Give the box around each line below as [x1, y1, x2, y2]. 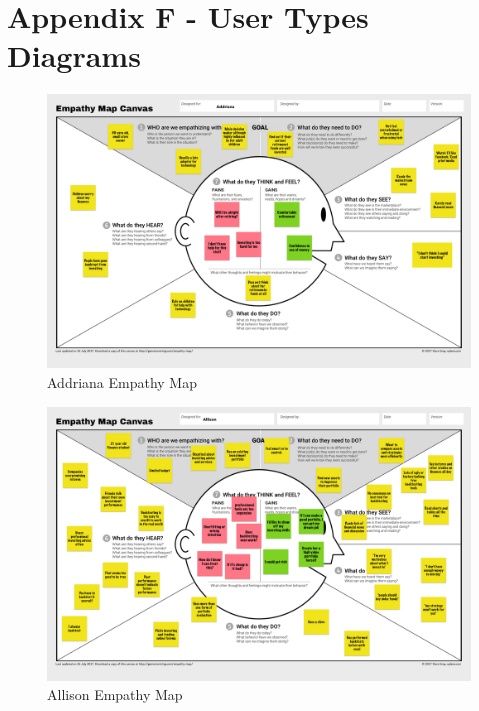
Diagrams [7, 35, 141, 76]
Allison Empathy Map [47, 684, 183, 705]
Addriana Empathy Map [47, 372, 197, 393]
